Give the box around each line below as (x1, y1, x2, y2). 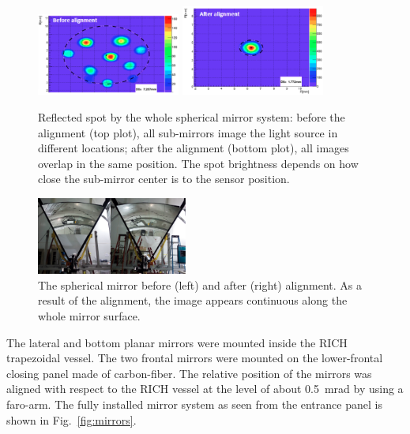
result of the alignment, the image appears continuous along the (38, 292, 348, 309)
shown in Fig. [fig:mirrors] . (6, 411, 137, 428)
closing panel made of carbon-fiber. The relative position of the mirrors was (6, 365, 372, 381)
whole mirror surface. (38, 308, 141, 324)
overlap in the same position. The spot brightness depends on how (38, 155, 359, 171)
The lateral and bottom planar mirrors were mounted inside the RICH (6, 334, 348, 350)
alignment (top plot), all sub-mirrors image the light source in (38, 124, 338, 140)
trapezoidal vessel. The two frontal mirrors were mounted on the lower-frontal (6, 350, 383, 366)
